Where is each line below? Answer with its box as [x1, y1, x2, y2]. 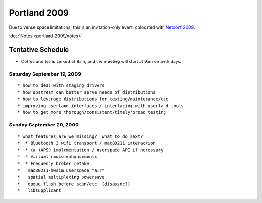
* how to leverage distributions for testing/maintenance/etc [17, 96, 169, 102]
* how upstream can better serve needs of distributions [17, 90, 156, 95]
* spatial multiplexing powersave [17, 174, 105, 180]
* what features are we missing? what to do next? [17, 134, 143, 139]
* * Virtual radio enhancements [17, 154, 97, 159]
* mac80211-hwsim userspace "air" [17, 168, 105, 173]
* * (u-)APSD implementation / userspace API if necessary [17, 147, 164, 153]
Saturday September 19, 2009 [9, 70, 81, 77]
